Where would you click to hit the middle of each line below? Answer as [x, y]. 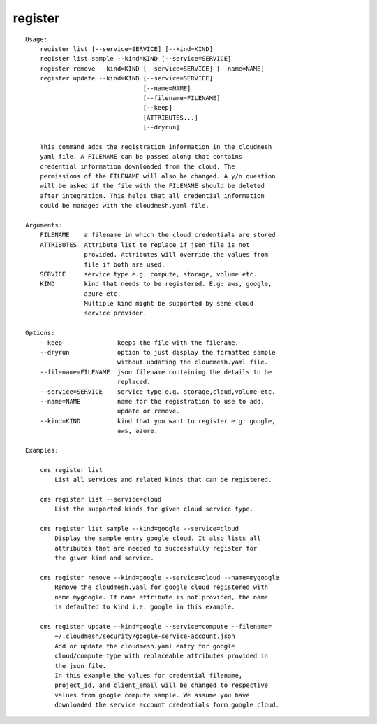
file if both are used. [125, 264]
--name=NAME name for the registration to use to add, [152, 401]
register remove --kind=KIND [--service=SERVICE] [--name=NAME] [152, 69]
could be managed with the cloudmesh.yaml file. [124, 206]
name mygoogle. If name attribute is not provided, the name [162, 597]
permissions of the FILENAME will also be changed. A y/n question [157, 176]
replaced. [134, 382]
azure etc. [103, 293]
